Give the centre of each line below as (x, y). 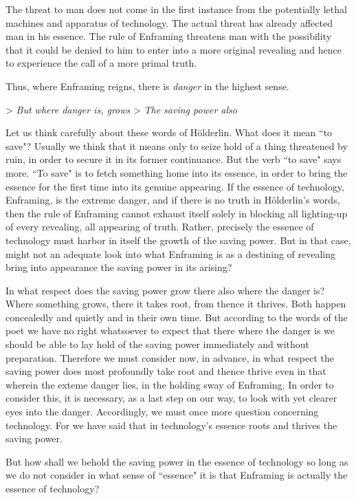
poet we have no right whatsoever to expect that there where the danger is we (170, 330)
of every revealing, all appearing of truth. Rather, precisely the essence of (160, 227)
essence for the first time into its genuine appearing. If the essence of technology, (175, 186)
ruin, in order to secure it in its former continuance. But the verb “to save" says (174, 159)
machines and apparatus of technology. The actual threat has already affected (169, 22)
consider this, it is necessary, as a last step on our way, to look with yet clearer (171, 398)
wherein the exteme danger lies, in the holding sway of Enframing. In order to (170, 384)
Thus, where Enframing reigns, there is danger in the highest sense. (147, 86)
